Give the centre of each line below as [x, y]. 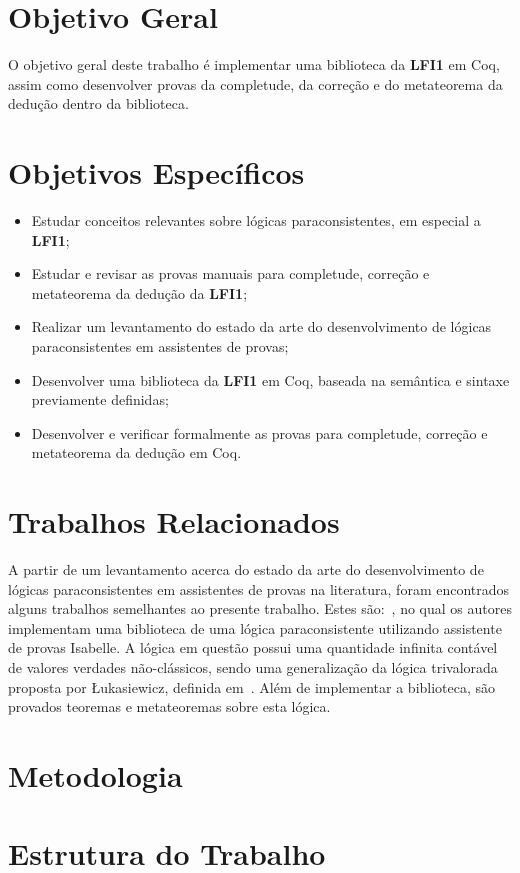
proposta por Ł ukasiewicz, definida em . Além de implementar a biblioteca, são [252, 686]
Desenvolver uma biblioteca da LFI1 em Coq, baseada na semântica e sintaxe [270, 379]
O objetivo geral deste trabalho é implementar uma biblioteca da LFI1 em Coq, [254, 64]
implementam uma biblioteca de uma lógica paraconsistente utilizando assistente [255, 627]
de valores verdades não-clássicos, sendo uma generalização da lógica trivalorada [253, 667]
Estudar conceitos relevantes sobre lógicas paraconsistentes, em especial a [256, 220]
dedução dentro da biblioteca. [98, 103]
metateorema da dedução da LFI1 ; [139, 292]
